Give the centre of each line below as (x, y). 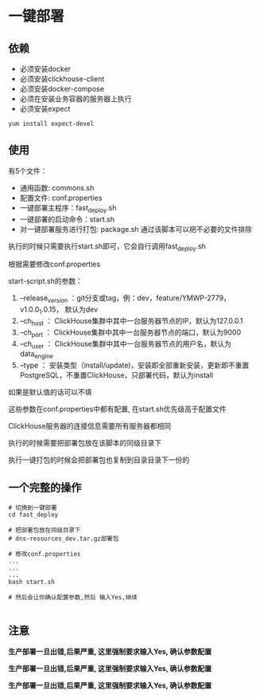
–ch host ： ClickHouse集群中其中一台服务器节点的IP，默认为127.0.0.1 (132, 322)
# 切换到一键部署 (33, 508)
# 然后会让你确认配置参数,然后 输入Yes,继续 (73, 598)
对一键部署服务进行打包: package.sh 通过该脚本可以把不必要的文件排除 (136, 229)
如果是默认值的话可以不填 (50, 392)
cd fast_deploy (33, 515)
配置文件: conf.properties (61, 198)
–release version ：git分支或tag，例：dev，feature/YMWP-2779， (125, 299)
